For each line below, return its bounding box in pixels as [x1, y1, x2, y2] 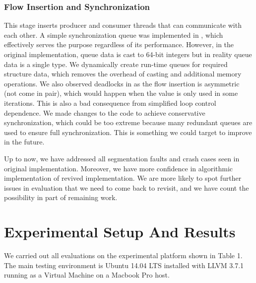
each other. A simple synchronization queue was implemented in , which [4, 29, 223, 40]
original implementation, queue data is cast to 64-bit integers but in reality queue [4, 49, 252, 59]
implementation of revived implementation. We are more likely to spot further [4, 173, 242, 183]
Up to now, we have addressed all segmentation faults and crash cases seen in [4, 153, 240, 163]
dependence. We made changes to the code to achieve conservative [4, 107, 205, 118]
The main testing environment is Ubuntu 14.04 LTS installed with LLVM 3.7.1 [4, 260, 244, 270]
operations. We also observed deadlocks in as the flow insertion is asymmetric [4, 78, 240, 88]
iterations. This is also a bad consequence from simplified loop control [4, 97, 216, 108]
